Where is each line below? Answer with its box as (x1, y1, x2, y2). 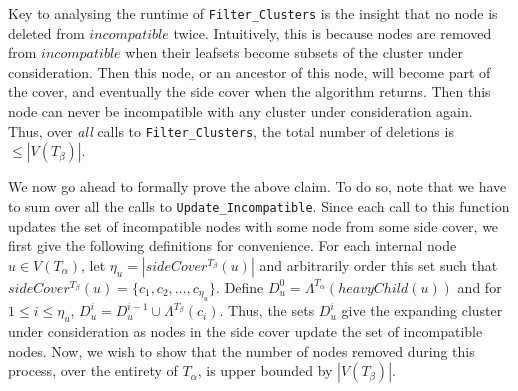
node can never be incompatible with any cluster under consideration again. (8, 101, 473, 122)
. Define (216, 276, 264, 297)
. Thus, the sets (219, 300, 315, 321)
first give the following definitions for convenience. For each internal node (8, 235, 457, 256)
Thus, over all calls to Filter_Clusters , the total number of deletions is (8, 120, 454, 141)
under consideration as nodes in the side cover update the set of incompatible (8, 320, 483, 341)
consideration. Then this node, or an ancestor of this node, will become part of (8, 61, 491, 82)
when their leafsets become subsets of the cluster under (125, 42, 463, 63)
